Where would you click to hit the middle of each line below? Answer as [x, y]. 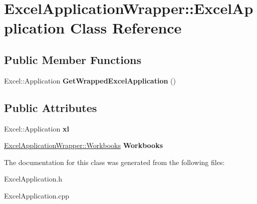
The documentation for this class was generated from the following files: [114, 162]
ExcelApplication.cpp [37, 195]
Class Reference [126, 28]
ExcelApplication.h [33, 179]
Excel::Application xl [37, 128]
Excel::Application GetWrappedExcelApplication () [90, 80]
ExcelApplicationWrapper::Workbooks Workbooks [83, 145]
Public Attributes [51, 107]
